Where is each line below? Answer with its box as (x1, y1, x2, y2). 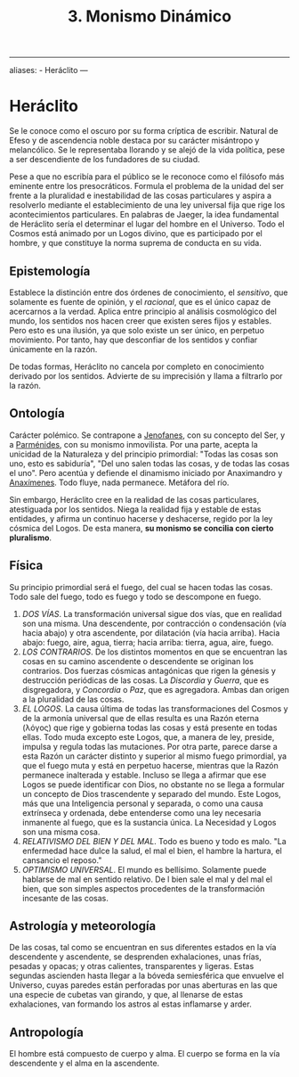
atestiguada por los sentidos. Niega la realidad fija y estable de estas (9, 504, 262, 514)
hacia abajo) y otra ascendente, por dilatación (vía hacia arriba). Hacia (21, 627, 280, 638)
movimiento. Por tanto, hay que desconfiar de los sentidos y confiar (9, 334, 258, 345)
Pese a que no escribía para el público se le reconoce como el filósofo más (9, 171, 285, 182)
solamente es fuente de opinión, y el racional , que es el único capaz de (9, 296, 271, 307)
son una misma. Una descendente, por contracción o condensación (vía (21, 618, 287, 629)
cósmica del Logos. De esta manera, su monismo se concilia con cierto (9, 522, 274, 533)
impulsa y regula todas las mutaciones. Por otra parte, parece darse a (21, 741, 278, 752)
